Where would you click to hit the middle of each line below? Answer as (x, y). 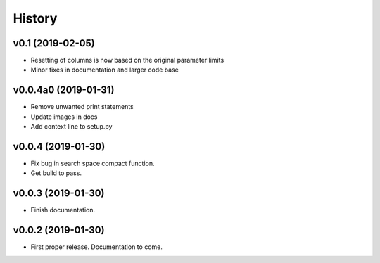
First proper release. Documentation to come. (97, 247)
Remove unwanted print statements (82, 107)
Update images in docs (64, 117)
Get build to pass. (56, 173)
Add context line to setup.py (71, 127)
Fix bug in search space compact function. (93, 163)
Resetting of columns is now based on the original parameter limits (127, 60)
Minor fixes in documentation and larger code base (104, 70)
